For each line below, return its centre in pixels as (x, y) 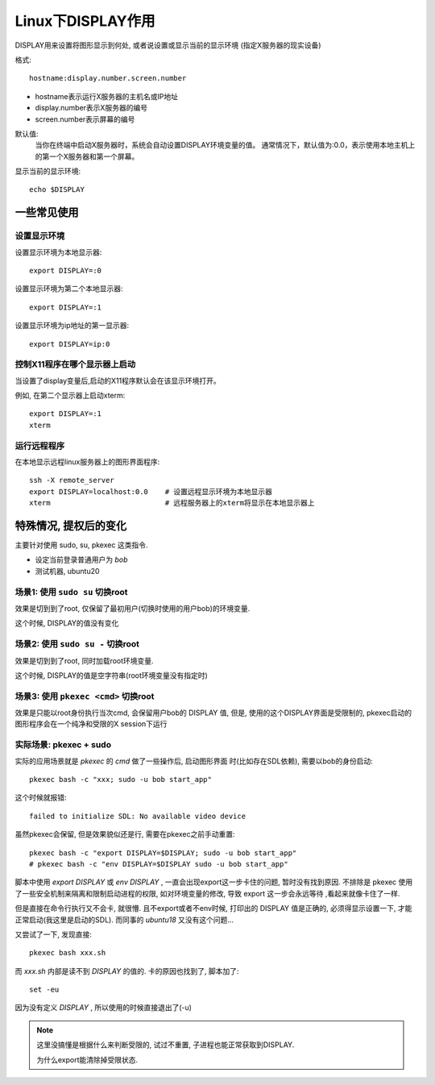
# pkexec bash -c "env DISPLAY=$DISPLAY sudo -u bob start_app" (159, 864)
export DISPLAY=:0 (66, 270)
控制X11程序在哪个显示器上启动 (75, 364)
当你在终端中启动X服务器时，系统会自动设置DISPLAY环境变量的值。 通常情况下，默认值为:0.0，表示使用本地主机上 (225, 145)
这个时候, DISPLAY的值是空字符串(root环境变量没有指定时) (112, 675)
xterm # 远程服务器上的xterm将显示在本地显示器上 (172, 503)
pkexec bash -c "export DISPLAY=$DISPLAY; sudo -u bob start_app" (163, 853)
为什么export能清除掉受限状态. (87, 1059)
